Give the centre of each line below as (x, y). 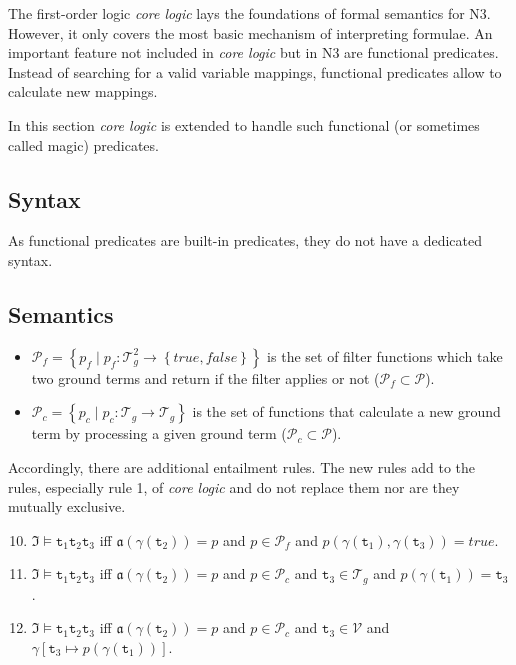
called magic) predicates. (83, 144)
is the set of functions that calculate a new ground (346, 411)
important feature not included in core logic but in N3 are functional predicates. (253, 52)
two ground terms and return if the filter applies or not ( (205, 377)
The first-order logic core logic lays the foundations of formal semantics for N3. (249, 13)
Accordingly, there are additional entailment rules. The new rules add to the (242, 466)
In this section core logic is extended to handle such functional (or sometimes (244, 124)
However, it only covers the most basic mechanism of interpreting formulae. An (250, 32)
